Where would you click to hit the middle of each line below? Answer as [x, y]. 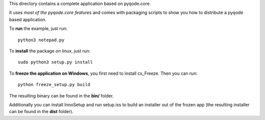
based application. [28, 19]
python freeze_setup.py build [54, 85]
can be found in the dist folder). [41, 112]
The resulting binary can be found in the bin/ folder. [61, 95]
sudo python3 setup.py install [55, 62]
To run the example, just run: [38, 29]
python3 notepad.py [41, 40]
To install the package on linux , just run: [50, 51]
